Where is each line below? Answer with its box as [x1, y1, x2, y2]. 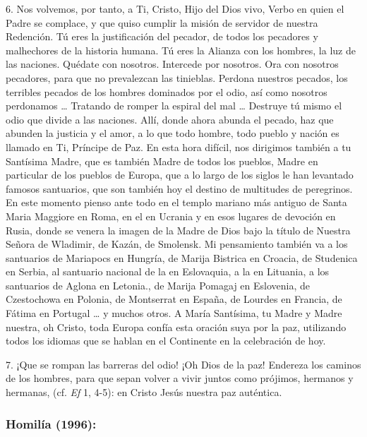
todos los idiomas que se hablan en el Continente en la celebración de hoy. [6, 333, 326, 348]
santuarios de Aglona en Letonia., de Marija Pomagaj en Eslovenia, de [6, 277, 311, 292]
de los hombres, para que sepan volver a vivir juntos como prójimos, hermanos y [6, 371, 354, 385]
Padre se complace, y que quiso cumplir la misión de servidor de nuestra [6, 15, 318, 30]
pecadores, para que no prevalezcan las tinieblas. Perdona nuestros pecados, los [6, 70, 348, 85]
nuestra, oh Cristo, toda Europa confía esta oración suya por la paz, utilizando [6, 319, 347, 334]
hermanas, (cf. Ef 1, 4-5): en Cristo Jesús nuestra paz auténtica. [6, 385, 282, 400]
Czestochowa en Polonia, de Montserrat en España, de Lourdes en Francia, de [6, 292, 342, 306]
